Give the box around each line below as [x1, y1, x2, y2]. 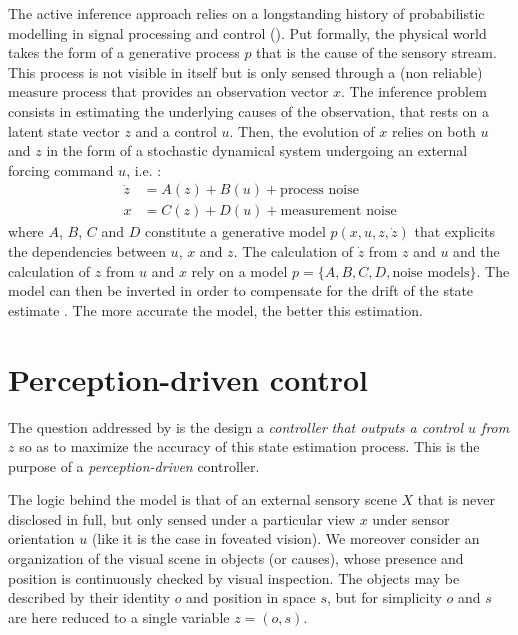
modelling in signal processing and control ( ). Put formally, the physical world [8, 22, 487, 43]
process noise [280, 183, 359, 198]
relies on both [391, 120, 476, 141]
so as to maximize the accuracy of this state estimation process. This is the [19, 436, 480, 457]
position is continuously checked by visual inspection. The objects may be [8, 567, 460, 588]
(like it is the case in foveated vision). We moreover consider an [91, 528, 480, 549]
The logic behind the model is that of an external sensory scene [8, 489, 397, 510]
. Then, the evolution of [229, 120, 375, 141]
